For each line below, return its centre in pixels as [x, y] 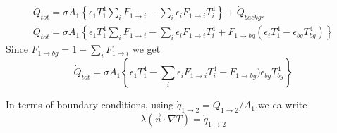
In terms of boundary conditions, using [90, 104]
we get [146, 49]
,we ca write [281, 104]
